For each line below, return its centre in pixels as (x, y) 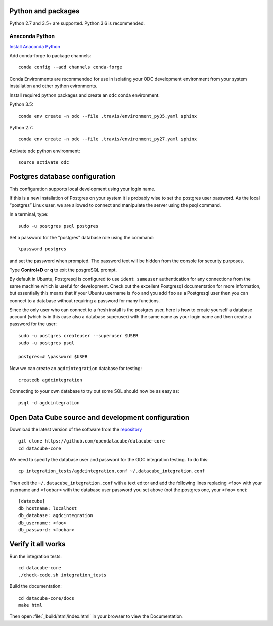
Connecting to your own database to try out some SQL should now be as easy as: (94, 391)
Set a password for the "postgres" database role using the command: (82, 237)
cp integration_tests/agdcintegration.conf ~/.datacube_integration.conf (112, 471)
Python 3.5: (21, 104)
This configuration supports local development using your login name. (82, 189)
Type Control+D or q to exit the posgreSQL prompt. (63, 270)
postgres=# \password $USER (53, 357)
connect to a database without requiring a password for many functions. (85, 300)
